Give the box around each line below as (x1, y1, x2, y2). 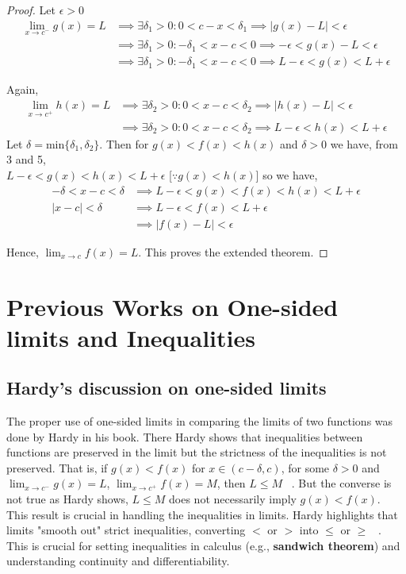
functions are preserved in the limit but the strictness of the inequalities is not (6, 444, 387, 460)
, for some (281, 459, 330, 476)
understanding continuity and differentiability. (6, 553, 230, 569)
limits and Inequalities (6, 321, 255, 353)
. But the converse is (291, 475, 392, 491)
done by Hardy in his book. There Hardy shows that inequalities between (6, 428, 363, 445)
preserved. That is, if (6, 459, 108, 476)
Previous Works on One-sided (6, 290, 339, 322)
